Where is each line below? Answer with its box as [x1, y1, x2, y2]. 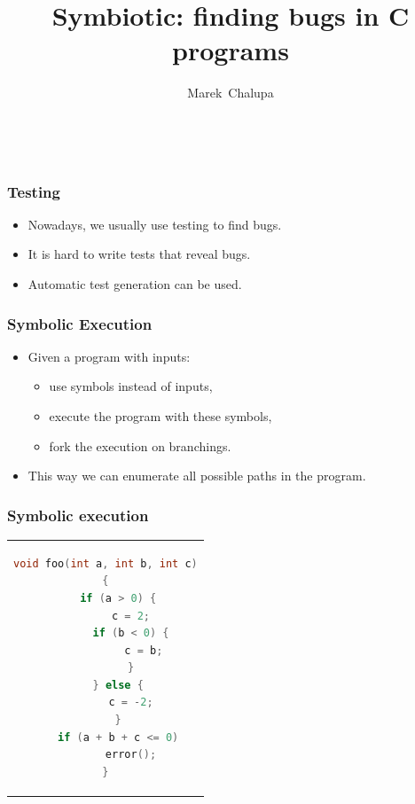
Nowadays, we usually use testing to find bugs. [27, 215, 282, 233]
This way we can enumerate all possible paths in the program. [27, 466, 366, 485]
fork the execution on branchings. [49, 436, 231, 455]
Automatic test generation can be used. [27, 274, 242, 293]
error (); [105, 748, 157, 761]
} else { [92, 678, 144, 691]
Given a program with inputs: [27, 347, 191, 365]
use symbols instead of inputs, [49, 377, 213, 395]
